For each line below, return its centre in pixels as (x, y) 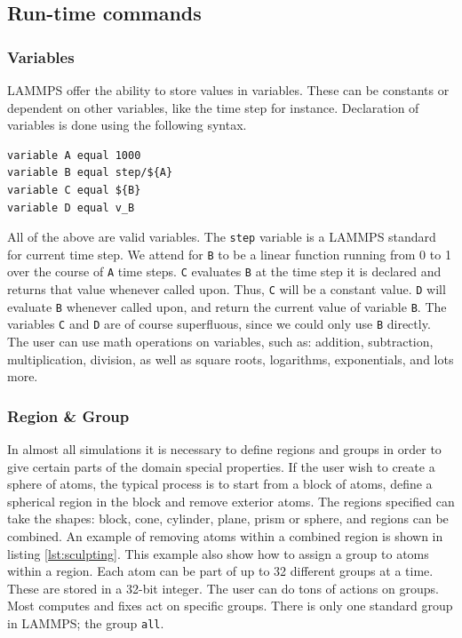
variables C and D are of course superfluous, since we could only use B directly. (219, 324)
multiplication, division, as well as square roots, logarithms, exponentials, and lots (231, 359)
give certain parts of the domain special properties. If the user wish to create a (221, 466)
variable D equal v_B (71, 207)
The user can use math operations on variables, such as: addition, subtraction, (220, 342)
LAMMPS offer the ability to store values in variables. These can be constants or (228, 90)
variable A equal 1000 (74, 155)
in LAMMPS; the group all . (86, 623)
